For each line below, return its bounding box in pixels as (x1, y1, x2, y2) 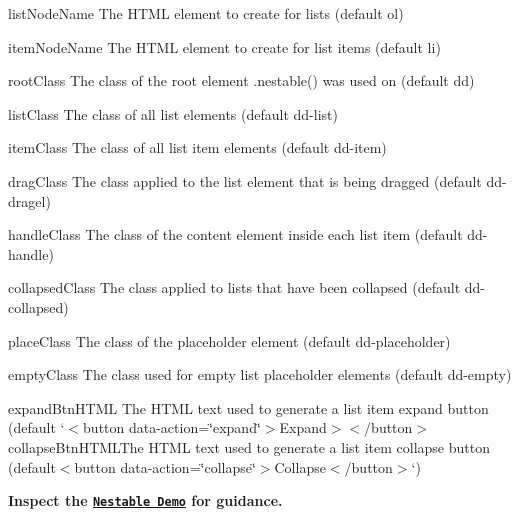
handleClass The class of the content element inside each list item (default (8, 224, 463, 245)
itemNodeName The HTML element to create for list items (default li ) (8, 36, 441, 57)
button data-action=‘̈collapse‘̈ (74, 456, 256, 477)
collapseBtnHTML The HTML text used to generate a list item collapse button (8, 436, 490, 457)
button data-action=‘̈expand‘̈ (83, 417, 261, 438)
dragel (8, 190, 46, 211)
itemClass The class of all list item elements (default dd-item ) (8, 137, 387, 158)
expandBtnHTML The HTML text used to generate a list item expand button (8, 397, 489, 418)
